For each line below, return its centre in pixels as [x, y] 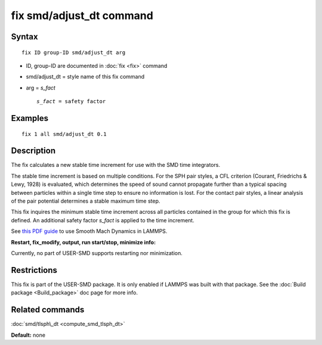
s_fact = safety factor [71, 102]
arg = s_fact [41, 88]
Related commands [48, 310]
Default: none [28, 335]
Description [33, 151]
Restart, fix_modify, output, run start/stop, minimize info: [83, 242]
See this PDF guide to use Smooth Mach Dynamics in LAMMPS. [89, 231]
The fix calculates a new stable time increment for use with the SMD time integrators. [116, 165]
